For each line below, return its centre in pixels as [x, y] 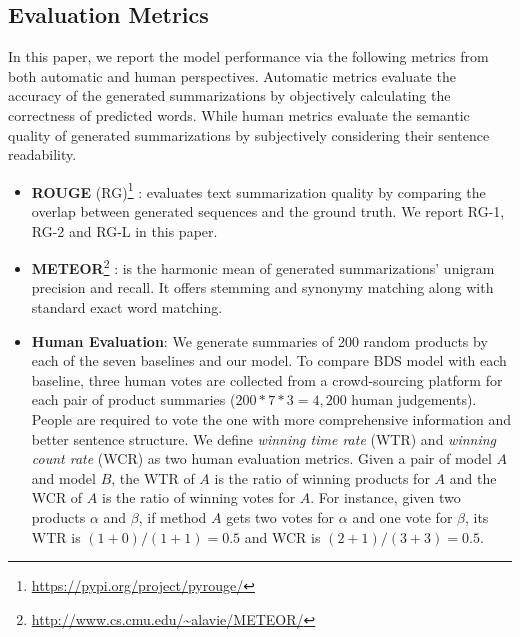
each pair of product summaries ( [133, 399]
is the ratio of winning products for [322, 477]
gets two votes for [280, 516]
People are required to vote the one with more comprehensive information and [271, 419]
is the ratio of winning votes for [198, 497]
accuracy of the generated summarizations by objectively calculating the [229, 95]
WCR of [57, 497]
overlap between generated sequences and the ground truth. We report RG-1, [268, 211]
